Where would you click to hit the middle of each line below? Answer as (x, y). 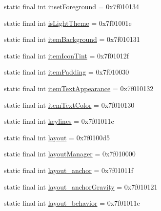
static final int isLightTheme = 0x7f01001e (68, 23)
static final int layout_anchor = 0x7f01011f (69, 170)
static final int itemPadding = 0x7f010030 (67, 72)
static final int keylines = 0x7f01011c (59, 121)
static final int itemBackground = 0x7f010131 (72, 39)
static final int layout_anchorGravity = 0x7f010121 (81, 186)
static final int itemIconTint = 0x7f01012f (66, 55)
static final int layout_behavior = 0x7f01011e (72, 203)
